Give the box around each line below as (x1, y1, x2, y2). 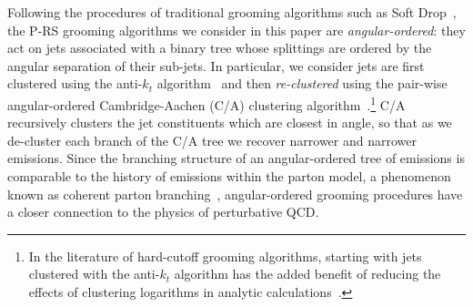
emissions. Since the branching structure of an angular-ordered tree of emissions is (7, 148, 465, 168)
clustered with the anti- (28, 264, 160, 283)
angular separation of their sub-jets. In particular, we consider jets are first (7, 56, 425, 75)
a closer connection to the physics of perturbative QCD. (7, 202, 319, 221)
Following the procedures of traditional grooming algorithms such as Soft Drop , (7, 3, 457, 21)
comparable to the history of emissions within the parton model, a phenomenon (7, 167, 451, 185)
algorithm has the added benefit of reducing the (174, 264, 441, 283)
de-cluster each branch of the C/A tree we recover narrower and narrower (7, 130, 418, 149)
